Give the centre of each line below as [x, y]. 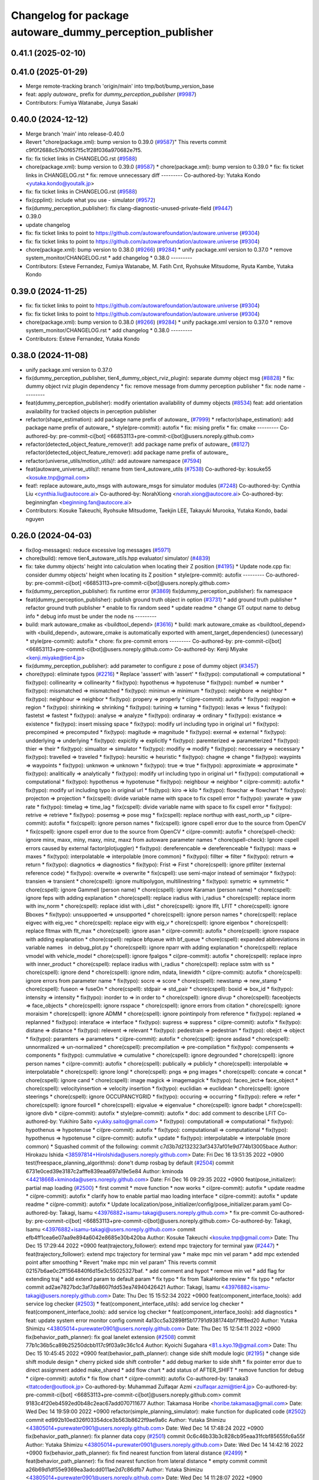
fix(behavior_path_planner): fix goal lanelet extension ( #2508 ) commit [111, 1337]
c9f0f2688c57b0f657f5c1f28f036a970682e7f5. [84, 150]
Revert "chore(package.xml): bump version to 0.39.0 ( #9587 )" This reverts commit [126, 141]
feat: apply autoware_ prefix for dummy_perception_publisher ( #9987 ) [111, 94]
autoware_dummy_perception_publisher [112, 32]
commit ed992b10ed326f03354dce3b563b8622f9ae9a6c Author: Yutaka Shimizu [126, 1420]
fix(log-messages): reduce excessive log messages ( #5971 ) [98, 550]
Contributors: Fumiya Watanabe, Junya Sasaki [82, 102]
